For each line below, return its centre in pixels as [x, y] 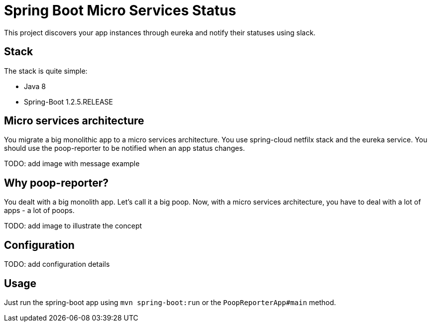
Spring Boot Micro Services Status [120, 10]
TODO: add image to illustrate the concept [73, 226]
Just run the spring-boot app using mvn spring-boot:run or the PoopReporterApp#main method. [170, 302]
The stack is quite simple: [46, 71]
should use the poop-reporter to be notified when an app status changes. [124, 148]
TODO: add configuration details [57, 264]
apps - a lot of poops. [39, 211]
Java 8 [35, 86]
